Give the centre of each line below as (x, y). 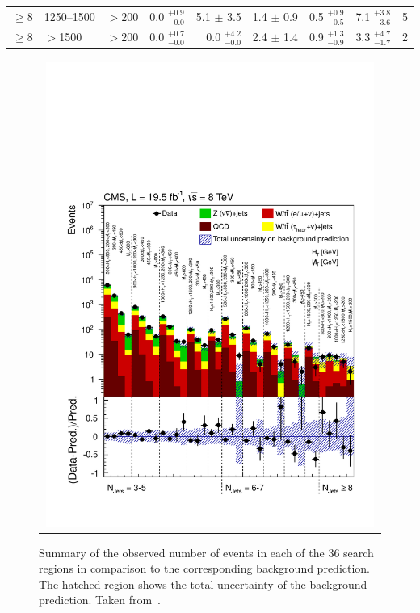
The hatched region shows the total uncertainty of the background (203, 584)
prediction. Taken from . (100, 600)
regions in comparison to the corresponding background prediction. (205, 568)
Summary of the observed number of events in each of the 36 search (206, 552)
